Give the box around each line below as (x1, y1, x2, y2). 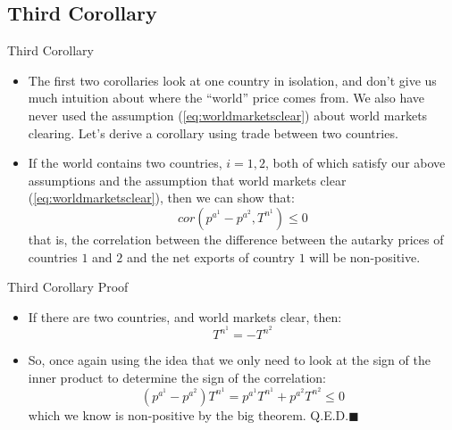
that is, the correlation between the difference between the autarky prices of (28, 229, 444, 248)
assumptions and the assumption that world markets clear (28, 170, 347, 189)
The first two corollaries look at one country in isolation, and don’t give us (28, 70, 437, 89)
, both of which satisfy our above (265, 153, 446, 172)
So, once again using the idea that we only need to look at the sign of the (28, 351, 431, 369)
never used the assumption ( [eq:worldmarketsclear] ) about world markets (28, 105, 428, 124)
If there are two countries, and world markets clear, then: (28, 307, 342, 326)
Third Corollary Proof (7, 277, 129, 296)
